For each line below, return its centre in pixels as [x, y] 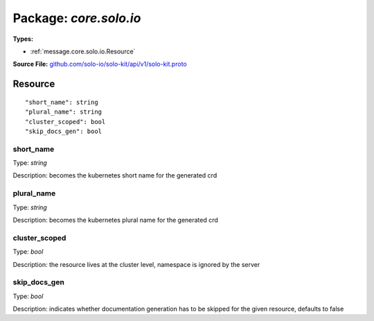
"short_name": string [62, 102]
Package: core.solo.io [77, 18]
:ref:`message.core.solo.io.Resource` [83, 51]
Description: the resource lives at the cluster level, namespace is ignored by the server [136, 264]
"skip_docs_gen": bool [64, 131]
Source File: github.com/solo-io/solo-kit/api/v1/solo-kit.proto [100, 64]
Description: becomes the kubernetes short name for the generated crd [115, 175]
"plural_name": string [64, 112]
